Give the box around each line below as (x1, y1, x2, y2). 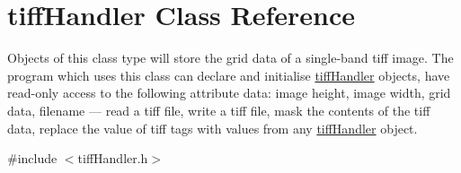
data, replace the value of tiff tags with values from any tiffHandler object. (7, 118, 418, 137)
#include (7, 149, 58, 168)
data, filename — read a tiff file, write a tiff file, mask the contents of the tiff (7, 100, 430, 119)
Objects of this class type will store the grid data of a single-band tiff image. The (7, 48, 454, 67)
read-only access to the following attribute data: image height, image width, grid (7, 83, 451, 102)
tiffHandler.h (77, 149, 148, 168)
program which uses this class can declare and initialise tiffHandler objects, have (7, 65, 450, 84)
